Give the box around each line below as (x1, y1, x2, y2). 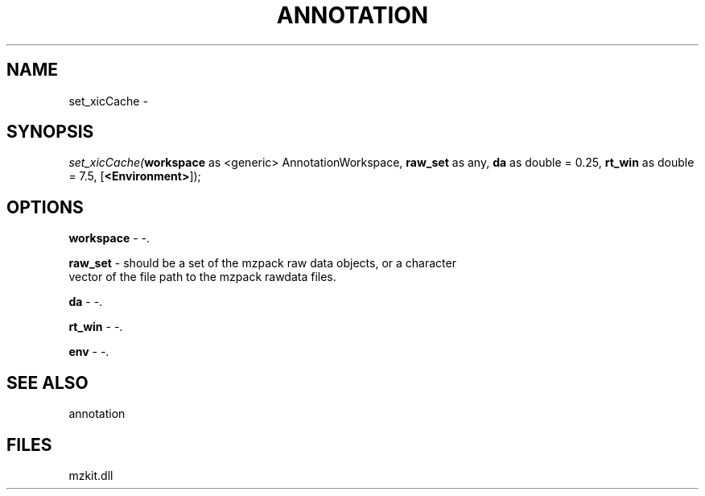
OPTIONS (6, 196, 84, 217)
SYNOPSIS (6, 122, 94, 143)
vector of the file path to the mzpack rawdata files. (68, 270, 336, 284)
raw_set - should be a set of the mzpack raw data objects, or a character (68, 256, 456, 271)
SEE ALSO (6, 372, 89, 393)
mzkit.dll (68, 468, 113, 482)
